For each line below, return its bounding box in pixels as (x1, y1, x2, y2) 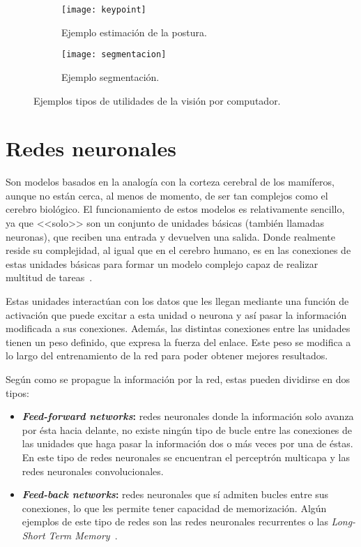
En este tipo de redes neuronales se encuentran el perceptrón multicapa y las (22, 449, 350, 464)
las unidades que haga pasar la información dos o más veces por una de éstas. (22, 436, 353, 451)
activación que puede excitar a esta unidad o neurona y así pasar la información (6, 307, 347, 322)
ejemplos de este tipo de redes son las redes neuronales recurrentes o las (22, 514, 328, 529)
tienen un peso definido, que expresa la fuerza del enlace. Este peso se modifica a (6, 334, 351, 349)
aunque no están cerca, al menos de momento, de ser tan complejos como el (6, 188, 328, 202)
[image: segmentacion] (61, 50, 167, 60)
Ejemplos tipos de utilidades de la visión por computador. (33, 93, 281, 107)
